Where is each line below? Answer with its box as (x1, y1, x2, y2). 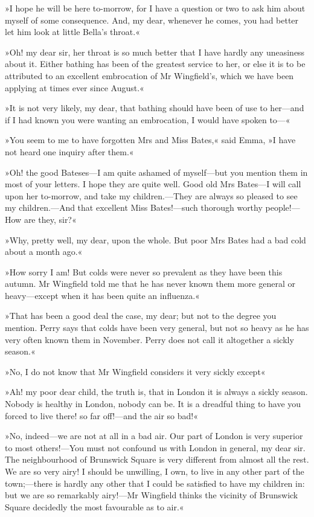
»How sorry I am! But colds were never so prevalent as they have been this (5, 265, 283, 278)
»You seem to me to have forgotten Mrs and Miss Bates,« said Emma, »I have (5, 133, 296, 146)
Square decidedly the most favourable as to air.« (5, 500, 184, 513)
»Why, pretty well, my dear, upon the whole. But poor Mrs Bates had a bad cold (5, 233, 306, 246)
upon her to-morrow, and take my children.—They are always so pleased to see (5, 189, 298, 202)
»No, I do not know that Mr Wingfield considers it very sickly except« (5, 365, 266, 377)
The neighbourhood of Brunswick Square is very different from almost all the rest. (5, 453, 309, 466)
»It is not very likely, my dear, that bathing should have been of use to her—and (5, 101, 304, 114)
